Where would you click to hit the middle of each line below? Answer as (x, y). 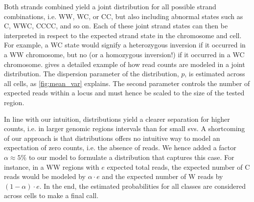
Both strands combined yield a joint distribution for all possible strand (110, 6)
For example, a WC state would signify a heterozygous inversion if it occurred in (125, 45)
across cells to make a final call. (51, 195)
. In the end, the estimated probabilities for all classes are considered (143, 186)
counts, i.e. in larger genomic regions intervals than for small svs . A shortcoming (125, 128)
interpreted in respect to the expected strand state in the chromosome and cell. (123, 35)
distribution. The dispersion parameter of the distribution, (92, 74)
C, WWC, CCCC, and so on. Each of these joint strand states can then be (116, 26)
